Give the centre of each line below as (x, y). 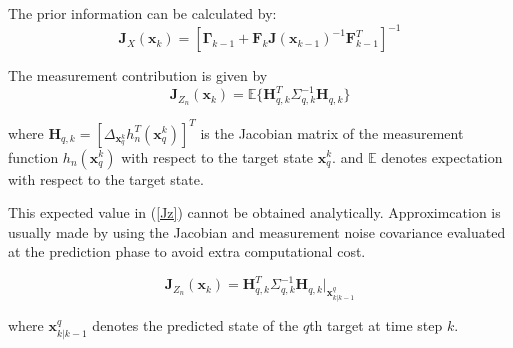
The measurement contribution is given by (138, 75)
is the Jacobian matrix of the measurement (332, 132)
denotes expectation (442, 156)
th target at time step (376, 325)
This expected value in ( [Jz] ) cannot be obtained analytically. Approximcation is (254, 212)
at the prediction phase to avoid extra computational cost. (187, 251)
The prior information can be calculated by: (142, 13)
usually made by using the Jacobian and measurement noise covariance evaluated (257, 231)
